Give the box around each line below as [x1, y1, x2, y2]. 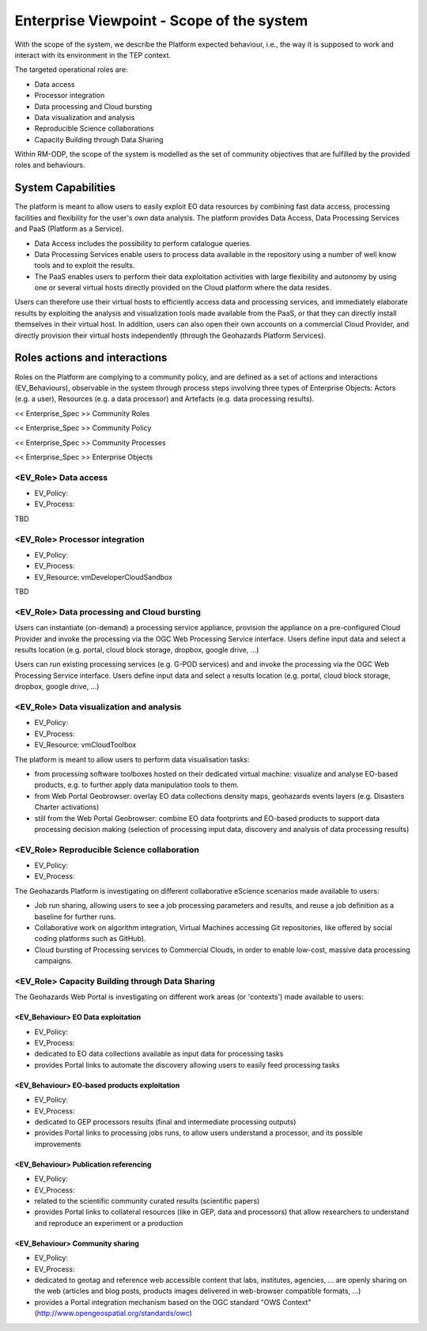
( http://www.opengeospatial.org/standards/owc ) [34, 1309, 193, 1318]
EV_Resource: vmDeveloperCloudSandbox [34, 572, 173, 581]
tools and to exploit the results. [34, 261, 135, 270]
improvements [34, 1139, 81, 1148]
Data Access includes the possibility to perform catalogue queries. [34, 238, 252, 248]
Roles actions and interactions [14, 351, 168, 365]
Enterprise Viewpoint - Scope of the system [14, 12, 308, 29]
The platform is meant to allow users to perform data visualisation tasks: [14, 754, 250, 764]
